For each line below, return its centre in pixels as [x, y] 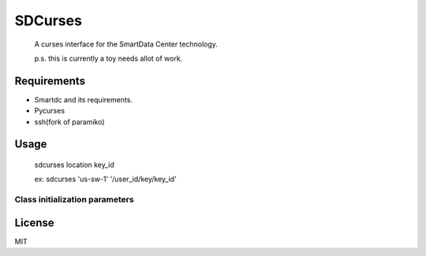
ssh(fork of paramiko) [70, 121]
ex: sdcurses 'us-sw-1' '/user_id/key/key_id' [105, 179]
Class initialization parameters [74, 199]
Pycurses [50, 111]
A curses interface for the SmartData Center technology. [126, 44]
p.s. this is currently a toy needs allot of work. [108, 58]
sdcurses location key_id [74, 165]
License [34, 223]
